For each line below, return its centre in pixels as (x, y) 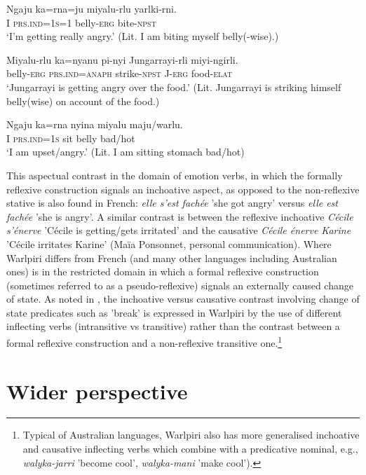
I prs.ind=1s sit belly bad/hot (71, 138)
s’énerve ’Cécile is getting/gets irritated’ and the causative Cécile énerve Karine (179, 230)
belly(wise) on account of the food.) (83, 101)
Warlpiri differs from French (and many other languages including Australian (172, 257)
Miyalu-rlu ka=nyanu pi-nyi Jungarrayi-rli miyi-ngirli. (122, 59)
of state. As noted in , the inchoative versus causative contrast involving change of (183, 299)
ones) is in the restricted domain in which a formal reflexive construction (163, 271)
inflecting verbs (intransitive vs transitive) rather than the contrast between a (173, 326)
